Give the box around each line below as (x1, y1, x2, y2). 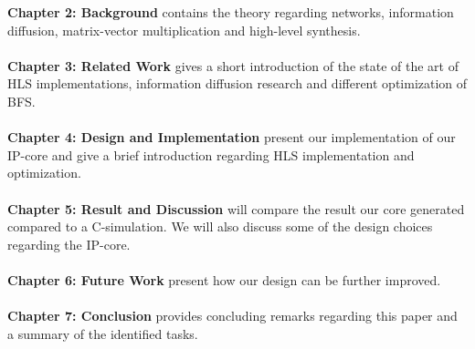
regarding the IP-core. (7, 234, 131, 253)
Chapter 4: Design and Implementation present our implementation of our (7, 128, 456, 147)
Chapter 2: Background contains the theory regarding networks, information (7, 3, 454, 21)
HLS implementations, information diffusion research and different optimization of (7, 74, 468, 93)
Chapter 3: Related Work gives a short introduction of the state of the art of (7, 56, 459, 75)
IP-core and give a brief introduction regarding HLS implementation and (7, 145, 415, 164)
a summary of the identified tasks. (7, 323, 198, 343)
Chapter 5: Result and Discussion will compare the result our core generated (7, 199, 465, 218)
